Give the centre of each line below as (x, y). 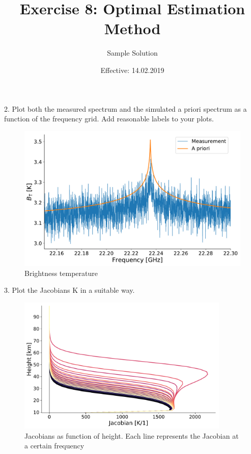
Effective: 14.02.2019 (132, 70)
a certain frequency (54, 446)
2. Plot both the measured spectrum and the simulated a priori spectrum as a (125, 108)
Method (132, 28)
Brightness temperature (61, 273)
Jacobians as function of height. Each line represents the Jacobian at (132, 435)
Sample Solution (132, 53)
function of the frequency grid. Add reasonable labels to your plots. (109, 119)
